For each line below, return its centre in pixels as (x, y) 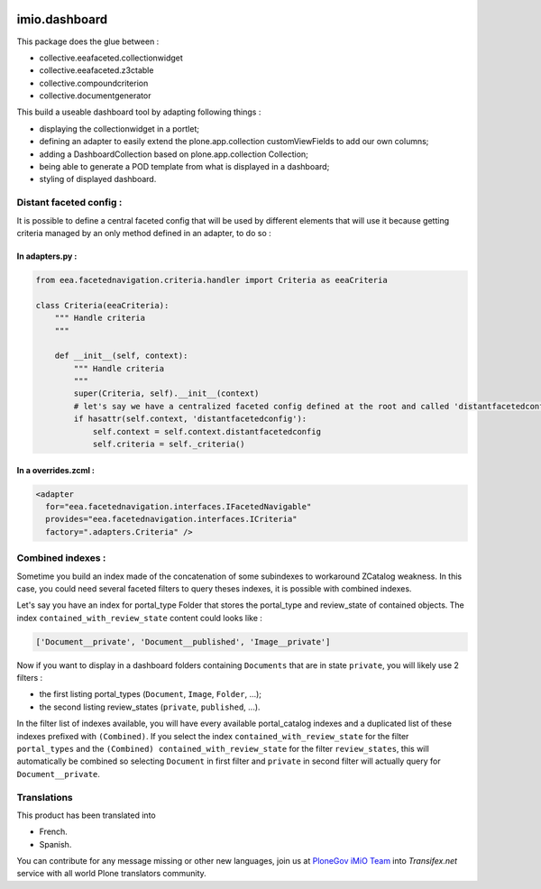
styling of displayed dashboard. (98, 179)
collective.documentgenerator (95, 96)
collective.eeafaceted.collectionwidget (111, 58)
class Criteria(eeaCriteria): (102, 305)
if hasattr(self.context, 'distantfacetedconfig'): (190, 419)
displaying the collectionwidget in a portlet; (119, 128)
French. (53, 832)
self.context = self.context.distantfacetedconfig (207, 431)
